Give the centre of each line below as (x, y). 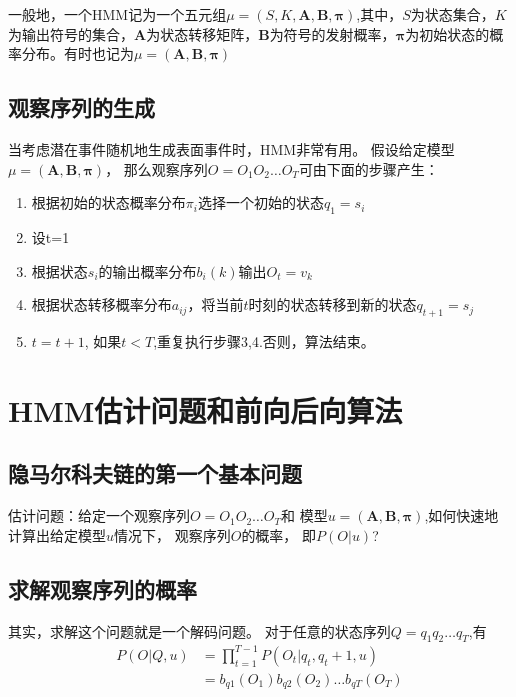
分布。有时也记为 (77, 53)
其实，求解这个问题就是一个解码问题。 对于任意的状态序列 (199, 630)
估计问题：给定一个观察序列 (99, 515)
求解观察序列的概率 (102, 588)
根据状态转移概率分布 (101, 304)
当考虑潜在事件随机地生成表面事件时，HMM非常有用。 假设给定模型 (231, 148)
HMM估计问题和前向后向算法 (205, 409)
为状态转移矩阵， (202, 33)
